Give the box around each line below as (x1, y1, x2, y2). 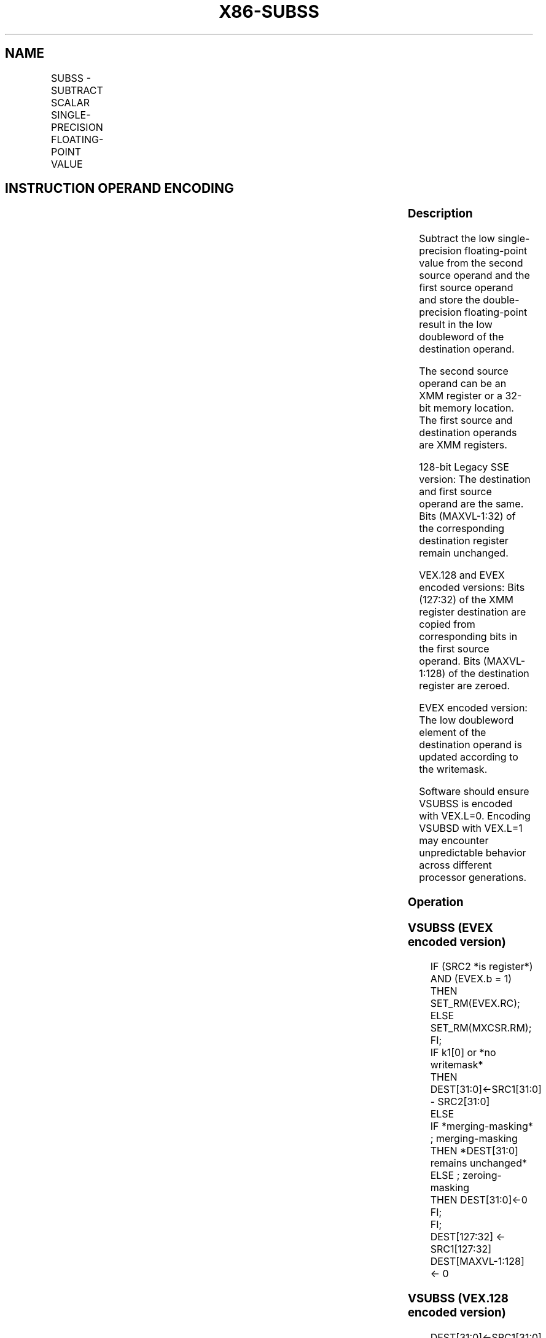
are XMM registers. (419, 439, 507, 452)
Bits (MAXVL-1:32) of (419, 510, 516, 523)
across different (419, 859, 492, 872)
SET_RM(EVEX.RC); (430, 997, 520, 1010)
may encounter (419, 834, 489, 847)
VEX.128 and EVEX (419, 569, 505, 582)
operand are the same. (419, 498, 524, 511)
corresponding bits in (419, 630, 518, 643)
